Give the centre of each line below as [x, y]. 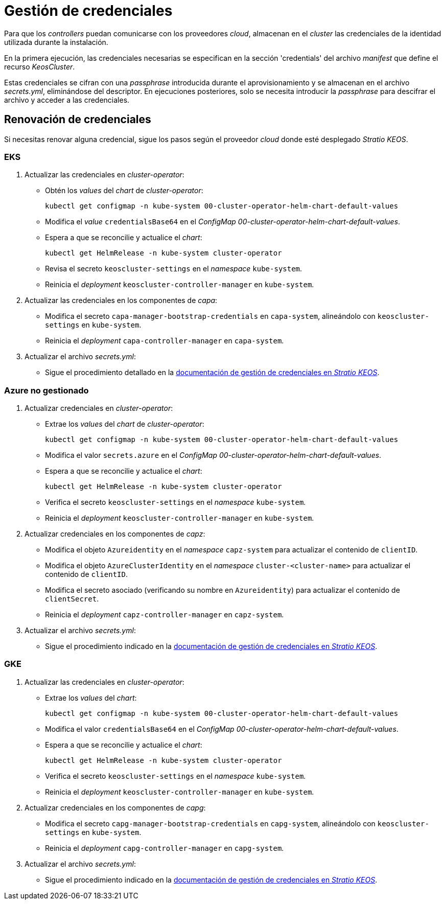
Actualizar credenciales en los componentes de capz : [115, 534]
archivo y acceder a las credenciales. [67, 100]
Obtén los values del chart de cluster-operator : [124, 191]
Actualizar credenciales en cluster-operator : [99, 408]
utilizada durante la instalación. [56, 42]
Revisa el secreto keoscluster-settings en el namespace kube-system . [174, 269]
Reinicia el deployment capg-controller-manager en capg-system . [165, 848]
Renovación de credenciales [78, 120]
